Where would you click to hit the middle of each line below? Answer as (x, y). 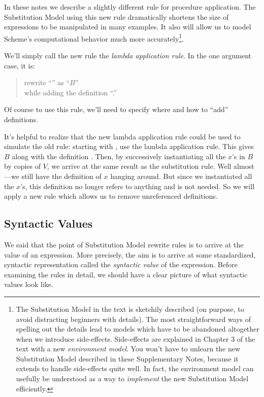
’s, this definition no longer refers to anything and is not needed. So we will (138, 186)
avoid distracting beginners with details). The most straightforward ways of (134, 319)
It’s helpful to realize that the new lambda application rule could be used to (122, 136)
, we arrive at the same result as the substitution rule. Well (139, 166)
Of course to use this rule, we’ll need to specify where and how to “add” (116, 109)
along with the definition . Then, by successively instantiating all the (119, 156)
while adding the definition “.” (70, 92)
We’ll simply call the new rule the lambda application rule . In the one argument (128, 56)
